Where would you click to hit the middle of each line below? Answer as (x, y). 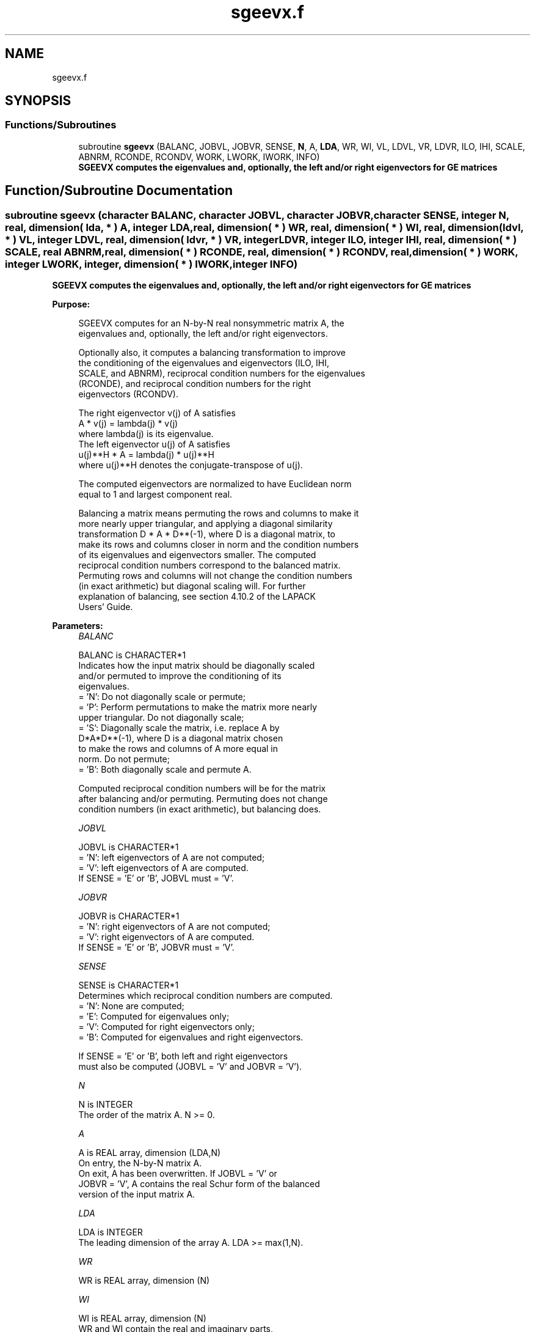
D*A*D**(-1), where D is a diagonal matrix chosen (181, 738)
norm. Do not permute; (124, 759)
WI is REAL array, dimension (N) (142, 1319)
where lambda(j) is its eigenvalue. (146, 434)
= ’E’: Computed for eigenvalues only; (154, 1017)
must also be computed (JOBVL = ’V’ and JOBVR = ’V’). (190, 1067)
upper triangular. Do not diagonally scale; (161, 718)
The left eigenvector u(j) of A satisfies (154, 444)
